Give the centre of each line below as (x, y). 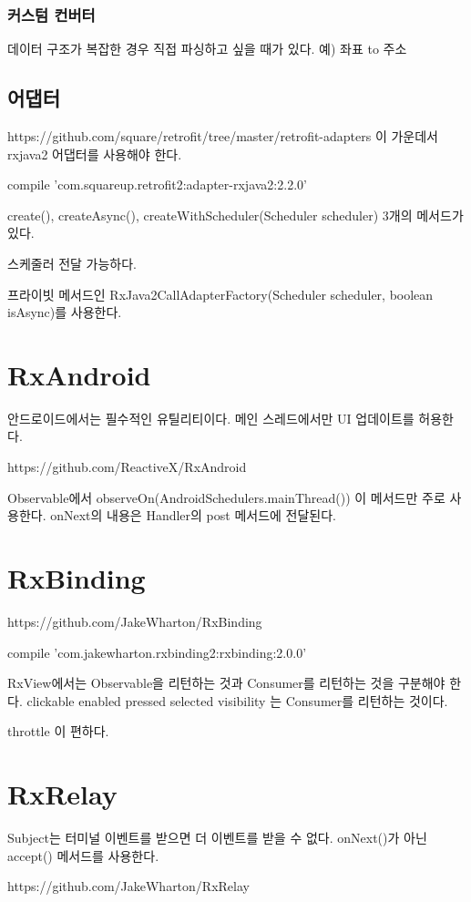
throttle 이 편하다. (58, 731)
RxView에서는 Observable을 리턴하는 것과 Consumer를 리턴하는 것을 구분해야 (226, 683)
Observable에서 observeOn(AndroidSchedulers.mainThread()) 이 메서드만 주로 (226, 497)
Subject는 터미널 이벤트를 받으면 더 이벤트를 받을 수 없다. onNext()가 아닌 (217, 838)
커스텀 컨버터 (51, 14)
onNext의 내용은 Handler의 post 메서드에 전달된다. (193, 515)
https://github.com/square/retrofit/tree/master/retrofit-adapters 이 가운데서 (223, 136)
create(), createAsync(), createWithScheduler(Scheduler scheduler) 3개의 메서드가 (235, 215)
